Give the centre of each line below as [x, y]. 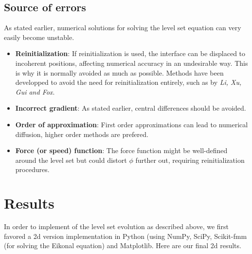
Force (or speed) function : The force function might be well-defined [121, 150]
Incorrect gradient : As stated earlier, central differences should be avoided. [131, 108]
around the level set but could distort [71, 160]
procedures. [32, 169]
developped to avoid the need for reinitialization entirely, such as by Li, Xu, [128, 82]
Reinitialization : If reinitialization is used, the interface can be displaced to [130, 53]
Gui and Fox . [35, 91]
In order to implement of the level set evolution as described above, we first [117, 226]
